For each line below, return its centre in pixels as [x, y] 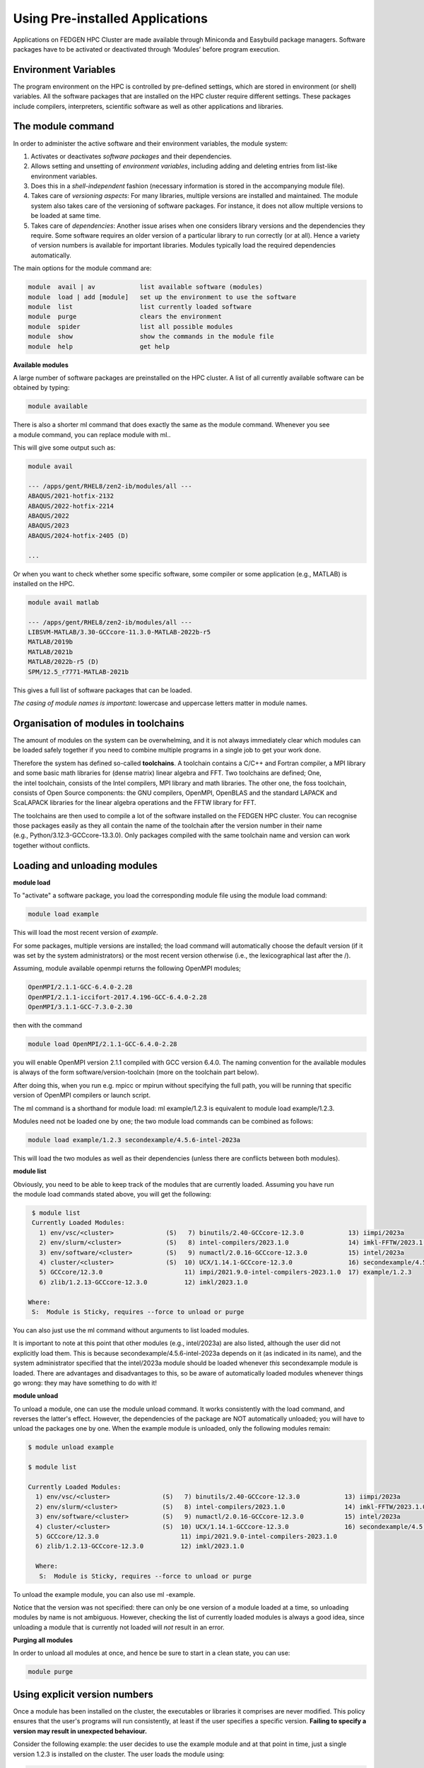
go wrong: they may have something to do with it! [85, 1383]
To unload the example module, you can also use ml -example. [104, 1594]
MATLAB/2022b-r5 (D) [63, 662]
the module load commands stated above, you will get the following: [112, 1194]
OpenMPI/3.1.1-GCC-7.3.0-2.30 [80, 1007]
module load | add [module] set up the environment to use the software [162, 297]
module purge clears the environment [125, 317]
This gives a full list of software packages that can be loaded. [102, 690]
